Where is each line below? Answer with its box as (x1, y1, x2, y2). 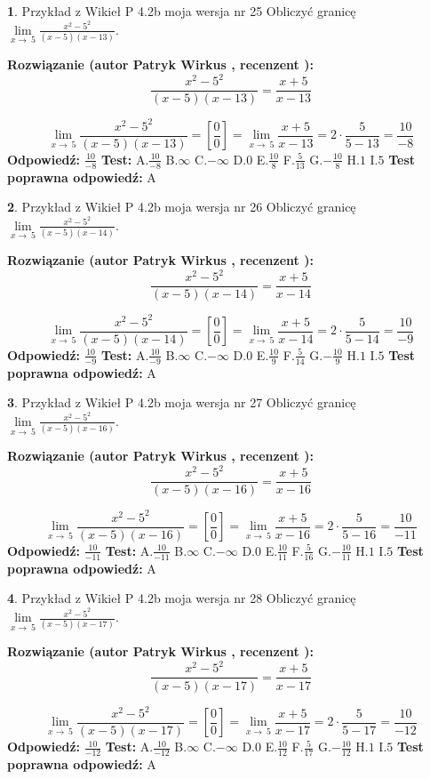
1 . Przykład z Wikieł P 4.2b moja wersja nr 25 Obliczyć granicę (7, 2, 356, 20)
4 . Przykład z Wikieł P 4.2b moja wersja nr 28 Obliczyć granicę (7, 589, 356, 607)
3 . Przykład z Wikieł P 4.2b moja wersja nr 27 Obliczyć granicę (7, 393, 356, 412)
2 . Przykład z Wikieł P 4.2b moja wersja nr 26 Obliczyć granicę (7, 197, 356, 216)
